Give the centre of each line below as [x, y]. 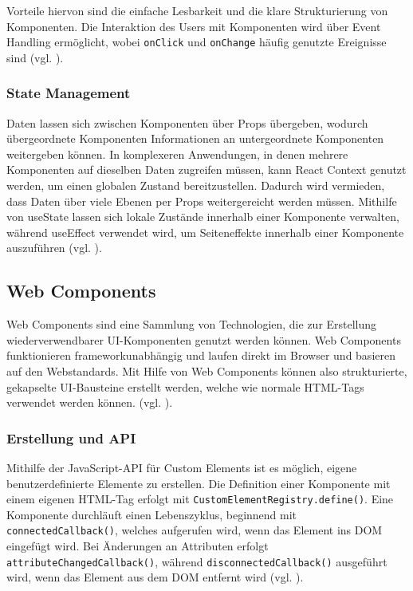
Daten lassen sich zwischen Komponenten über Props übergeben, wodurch [187, 122]
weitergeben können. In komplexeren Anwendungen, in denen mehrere [177, 154]
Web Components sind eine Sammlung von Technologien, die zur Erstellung [192, 324]
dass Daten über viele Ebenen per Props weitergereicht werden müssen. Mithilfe [202, 201]
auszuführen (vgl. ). [54, 248]
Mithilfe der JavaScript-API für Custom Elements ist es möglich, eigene [182, 467]
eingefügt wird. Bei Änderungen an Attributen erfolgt [138, 546]
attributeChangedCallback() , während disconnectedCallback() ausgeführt [197, 561]
